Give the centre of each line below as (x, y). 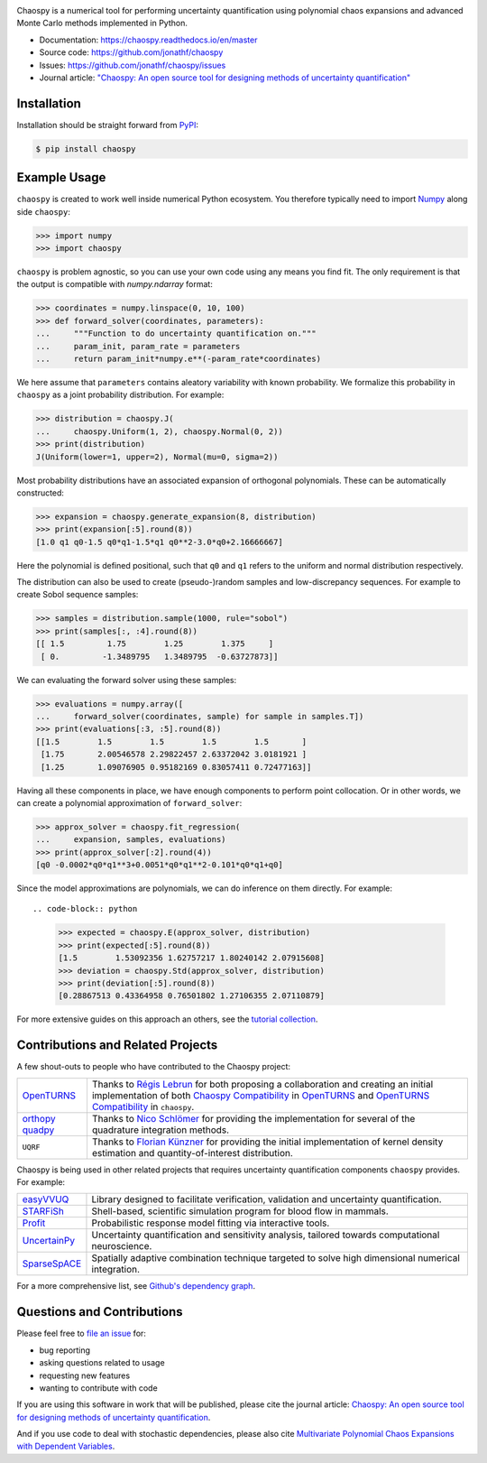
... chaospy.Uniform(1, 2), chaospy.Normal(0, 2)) (159, 431)
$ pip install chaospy (86, 148)
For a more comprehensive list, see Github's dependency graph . (136, 1286)
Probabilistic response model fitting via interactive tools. (211, 1223)
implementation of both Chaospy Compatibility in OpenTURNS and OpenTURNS (261, 1095)
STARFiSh (43, 1211)
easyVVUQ (46, 1199)
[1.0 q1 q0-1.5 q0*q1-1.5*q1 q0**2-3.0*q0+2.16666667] (159, 542)
